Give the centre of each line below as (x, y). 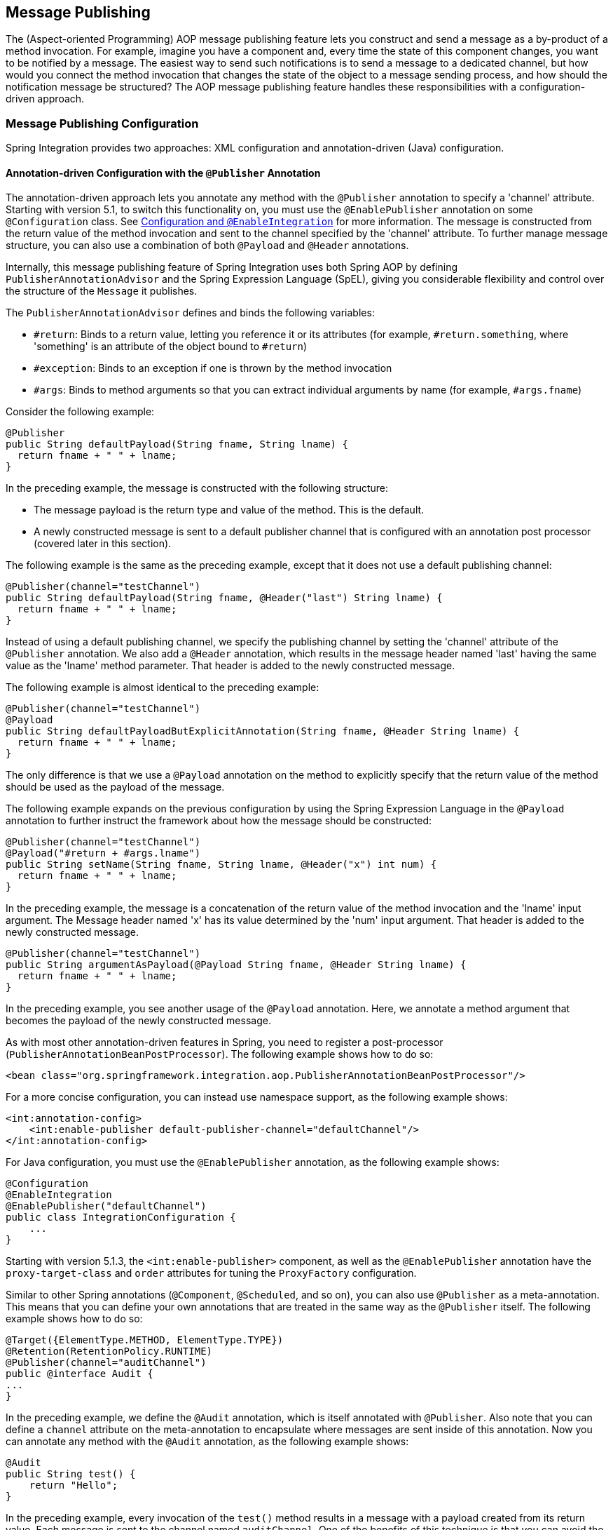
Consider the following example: (80, 412)
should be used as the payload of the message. (115, 787)
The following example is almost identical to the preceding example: (163, 687)
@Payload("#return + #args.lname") (103, 853)
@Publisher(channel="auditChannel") (106, 1363)
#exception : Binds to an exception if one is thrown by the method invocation (213, 368)
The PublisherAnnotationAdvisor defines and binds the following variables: (190, 313)
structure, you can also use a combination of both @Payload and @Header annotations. (207, 246)
